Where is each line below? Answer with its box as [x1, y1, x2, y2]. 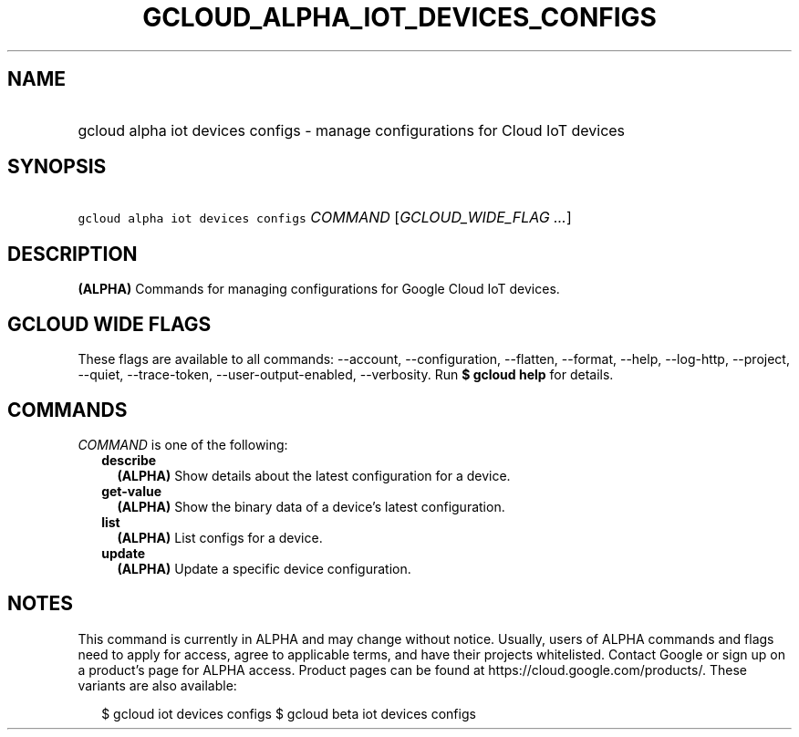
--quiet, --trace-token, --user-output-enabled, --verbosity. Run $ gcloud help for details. [78, 367, 614, 383]
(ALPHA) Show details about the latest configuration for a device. [117, 467, 511, 483]
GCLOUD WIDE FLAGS [7, 312, 212, 336]
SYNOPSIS [7, 155, 107, 179]
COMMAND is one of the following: [78, 436, 288, 452]
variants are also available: [78, 677, 237, 693]
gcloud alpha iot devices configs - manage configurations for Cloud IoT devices [78, 120, 626, 140]
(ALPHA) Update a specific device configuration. [117, 560, 411, 576]
